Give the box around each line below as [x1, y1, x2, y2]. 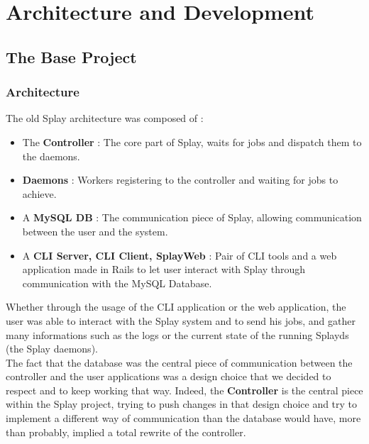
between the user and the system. [22, 223, 168, 238]
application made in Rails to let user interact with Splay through [22, 262, 306, 277]
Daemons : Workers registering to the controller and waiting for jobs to [22, 172, 338, 187]
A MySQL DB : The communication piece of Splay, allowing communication [22, 210, 362, 225]
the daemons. [22, 148, 80, 163]
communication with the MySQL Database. [22, 275, 212, 290]
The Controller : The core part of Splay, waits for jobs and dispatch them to [22, 134, 362, 149]
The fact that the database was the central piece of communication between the [6, 355, 353, 370]
